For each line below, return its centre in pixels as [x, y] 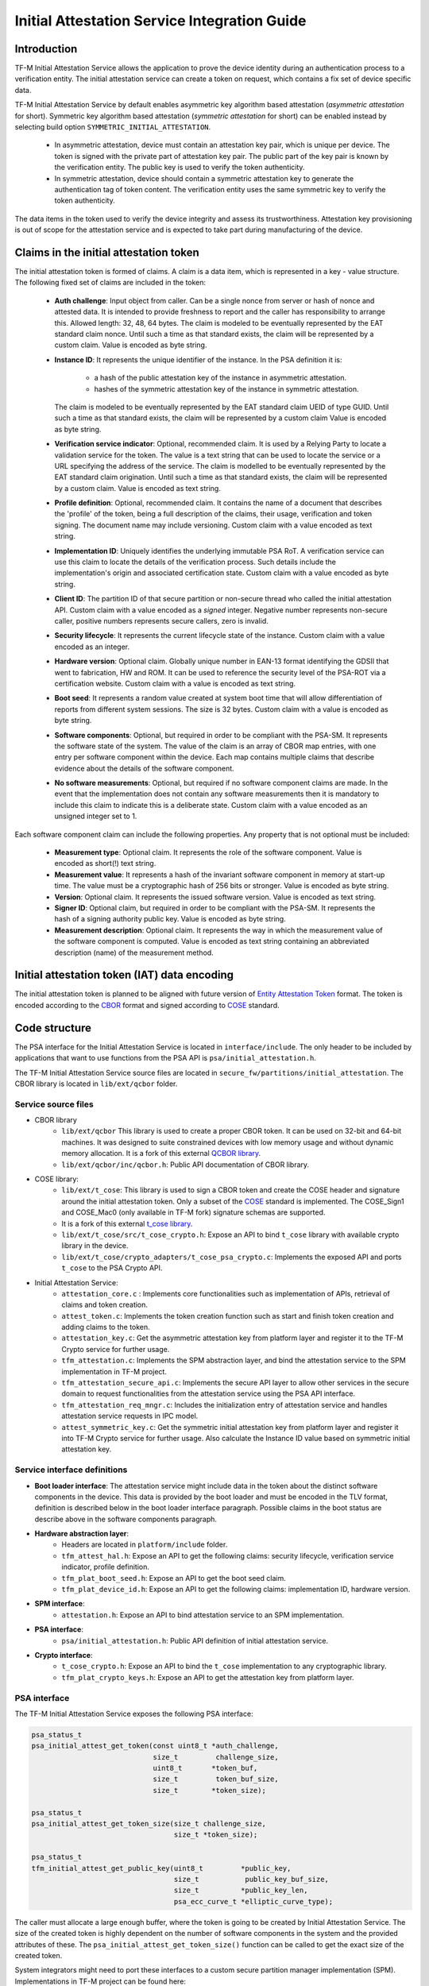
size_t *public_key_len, [241, 1890]
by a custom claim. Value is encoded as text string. [138, 488]
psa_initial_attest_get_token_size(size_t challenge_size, [149, 1824]
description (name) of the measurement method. [134, 952]
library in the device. [95, 1246]
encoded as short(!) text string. [105, 864]
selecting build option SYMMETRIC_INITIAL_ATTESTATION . [113, 127]
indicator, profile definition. [106, 1567]
